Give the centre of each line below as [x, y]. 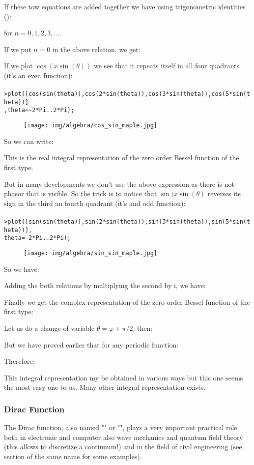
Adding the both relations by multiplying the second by [88, 285]
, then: [143, 328]
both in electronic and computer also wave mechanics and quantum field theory [124, 437]
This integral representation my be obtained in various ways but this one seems [124, 377]
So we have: [22, 269]
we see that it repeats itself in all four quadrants [167, 66]
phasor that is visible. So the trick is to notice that [81, 193]
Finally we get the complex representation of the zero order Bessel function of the [127, 302]
